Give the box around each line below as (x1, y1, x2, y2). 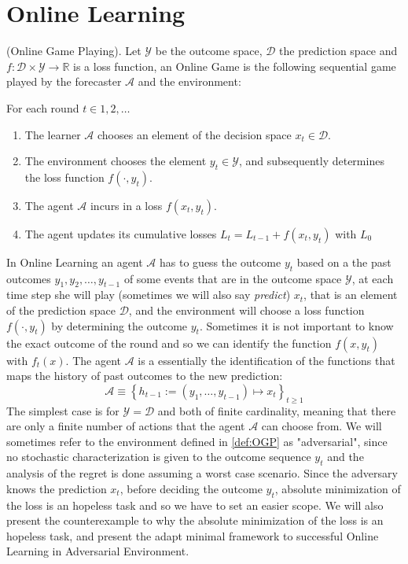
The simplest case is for (6, 402, 119, 418)
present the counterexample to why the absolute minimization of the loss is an (6, 512, 384, 529)
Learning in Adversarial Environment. (6, 543, 189, 559)
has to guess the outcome (160, 253, 281, 270)
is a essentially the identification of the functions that (138, 352, 395, 368)
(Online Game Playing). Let (6, 42, 142, 59)
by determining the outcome (51, 317, 188, 334)
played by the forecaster (6, 73, 122, 90)
